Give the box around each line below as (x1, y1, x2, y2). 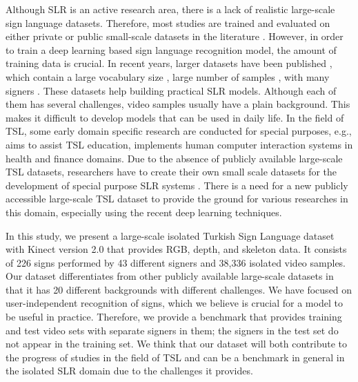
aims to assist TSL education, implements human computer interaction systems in (6, 137, 353, 151)
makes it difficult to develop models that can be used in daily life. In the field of (6, 110, 344, 124)
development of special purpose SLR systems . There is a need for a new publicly (6, 178, 348, 192)
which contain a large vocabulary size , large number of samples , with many (6, 69, 330, 84)
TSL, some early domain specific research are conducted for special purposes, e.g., (6, 124, 352, 138)
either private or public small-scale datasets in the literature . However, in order (6, 29, 344, 44)
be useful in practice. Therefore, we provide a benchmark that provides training (6, 309, 342, 324)
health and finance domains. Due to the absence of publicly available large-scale (6, 151, 343, 165)
